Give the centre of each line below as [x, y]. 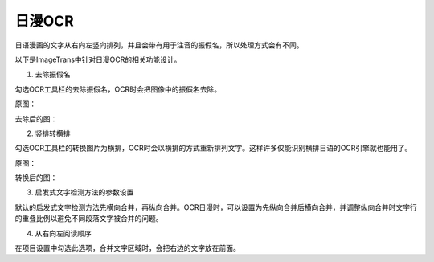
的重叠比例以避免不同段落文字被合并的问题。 [89, 219]
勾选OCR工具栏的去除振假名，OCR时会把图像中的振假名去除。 [118, 89]
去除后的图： [36, 119]
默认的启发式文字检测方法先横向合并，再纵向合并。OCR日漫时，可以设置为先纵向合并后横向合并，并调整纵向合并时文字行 [216, 207]
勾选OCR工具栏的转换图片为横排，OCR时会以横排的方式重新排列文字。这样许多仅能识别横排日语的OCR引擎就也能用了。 [213, 148]
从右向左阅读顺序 [63, 233]
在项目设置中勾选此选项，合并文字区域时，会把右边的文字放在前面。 [127, 248]
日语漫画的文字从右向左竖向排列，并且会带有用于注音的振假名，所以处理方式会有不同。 [159, 45]
